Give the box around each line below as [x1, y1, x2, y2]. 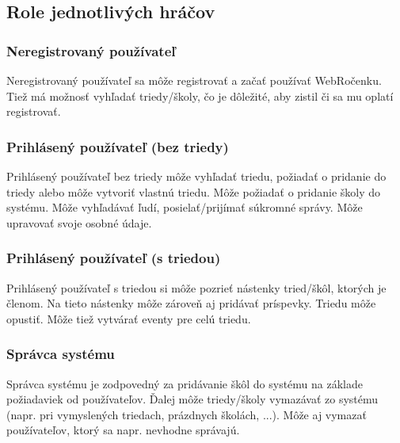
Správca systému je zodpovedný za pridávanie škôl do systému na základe [6, 375, 363, 391]
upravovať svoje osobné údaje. [6, 214, 152, 231]
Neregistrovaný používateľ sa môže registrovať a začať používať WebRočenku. [6, 72, 382, 88]
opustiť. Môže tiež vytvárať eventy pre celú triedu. [6, 310, 251, 327]
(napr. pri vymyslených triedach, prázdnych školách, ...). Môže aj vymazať [6, 406, 367, 422]
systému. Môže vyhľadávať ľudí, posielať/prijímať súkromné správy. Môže [6, 199, 363, 216]
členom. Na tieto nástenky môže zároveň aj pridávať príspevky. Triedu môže [6, 295, 376, 311]
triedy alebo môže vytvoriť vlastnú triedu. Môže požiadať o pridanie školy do [6, 183, 381, 200]
